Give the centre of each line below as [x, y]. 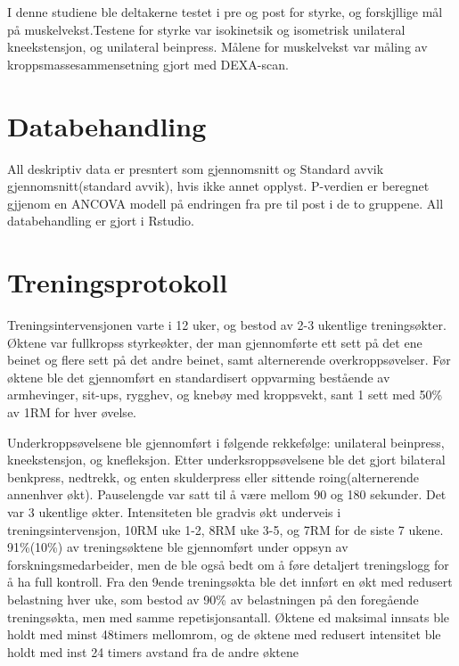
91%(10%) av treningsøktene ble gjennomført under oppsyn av [178, 547]
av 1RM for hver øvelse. [72, 411]
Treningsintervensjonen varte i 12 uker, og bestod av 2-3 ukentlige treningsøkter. [227, 325]
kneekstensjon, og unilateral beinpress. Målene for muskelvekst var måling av [217, 47]
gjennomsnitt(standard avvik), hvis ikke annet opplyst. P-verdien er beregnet [218, 186]
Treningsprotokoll [118, 282]
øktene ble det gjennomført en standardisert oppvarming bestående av [199, 377]
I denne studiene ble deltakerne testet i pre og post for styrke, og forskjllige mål [225, 12]
